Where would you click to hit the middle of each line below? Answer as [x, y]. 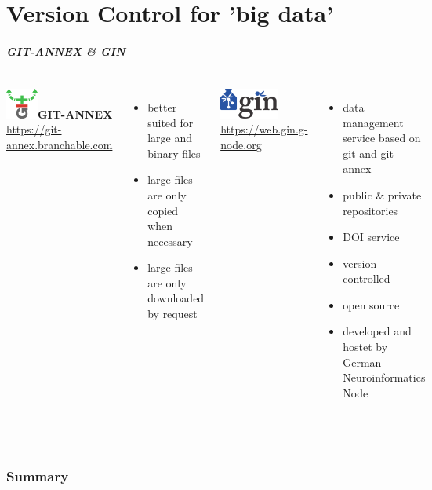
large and [170, 138]
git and [360, 153]
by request [172, 314]
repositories [370, 210]
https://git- [34, 129]
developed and [377, 331]
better [162, 106]
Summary [38, 475]
